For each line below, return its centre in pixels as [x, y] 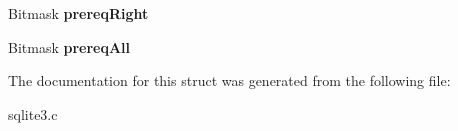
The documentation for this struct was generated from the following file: [229, 80]
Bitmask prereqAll [69, 46]
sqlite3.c [33, 113]
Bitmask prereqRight [78, 13]
